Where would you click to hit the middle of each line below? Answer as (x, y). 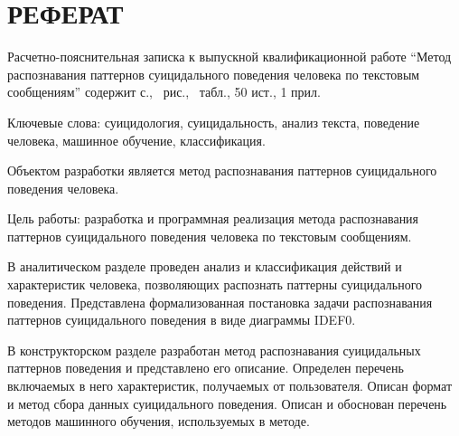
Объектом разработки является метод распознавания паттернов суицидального (222, 171)
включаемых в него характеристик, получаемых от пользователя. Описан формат (230, 386)
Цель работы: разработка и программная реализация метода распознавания (213, 218)
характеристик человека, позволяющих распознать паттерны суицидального (215, 284)
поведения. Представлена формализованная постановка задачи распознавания (220, 302)
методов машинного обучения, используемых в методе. (159, 421)
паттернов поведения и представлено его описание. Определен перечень (206, 368)
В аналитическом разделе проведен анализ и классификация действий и (205, 266)
